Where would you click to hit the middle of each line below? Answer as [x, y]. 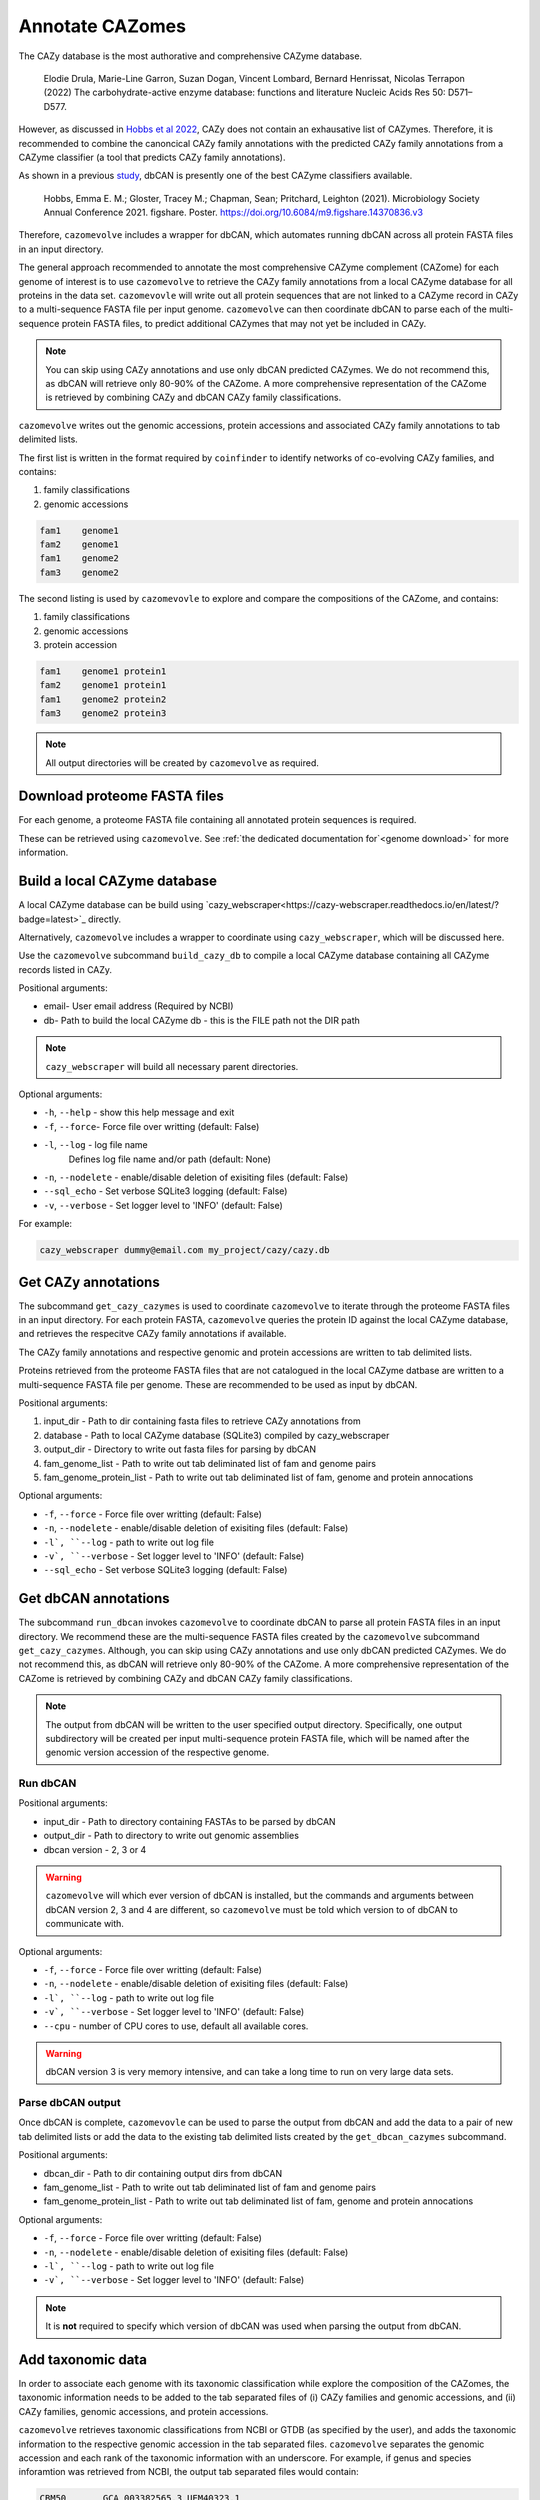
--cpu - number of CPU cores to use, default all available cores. [176, 2026]
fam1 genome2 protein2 [103, 699]
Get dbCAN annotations [94, 1598]
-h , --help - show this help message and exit [139, 1112]
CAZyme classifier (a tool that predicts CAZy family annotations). [152, 157]
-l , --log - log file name [96, 1145]
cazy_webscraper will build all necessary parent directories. [172, 1066]
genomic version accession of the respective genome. [157, 1752]
